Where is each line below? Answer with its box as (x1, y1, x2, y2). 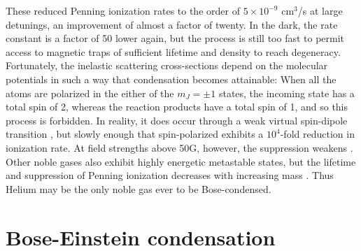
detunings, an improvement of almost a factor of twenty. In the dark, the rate (6, 17, 338, 31)
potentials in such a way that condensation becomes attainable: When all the (6, 71, 337, 86)
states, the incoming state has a (218, 85, 355, 100)
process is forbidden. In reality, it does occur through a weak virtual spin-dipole (6, 113, 348, 127)
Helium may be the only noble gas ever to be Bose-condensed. (6, 181, 271, 196)
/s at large (297, 3, 343, 17)
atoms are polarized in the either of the (6, 85, 174, 100)
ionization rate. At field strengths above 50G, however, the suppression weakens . (6, 140, 353, 155)
